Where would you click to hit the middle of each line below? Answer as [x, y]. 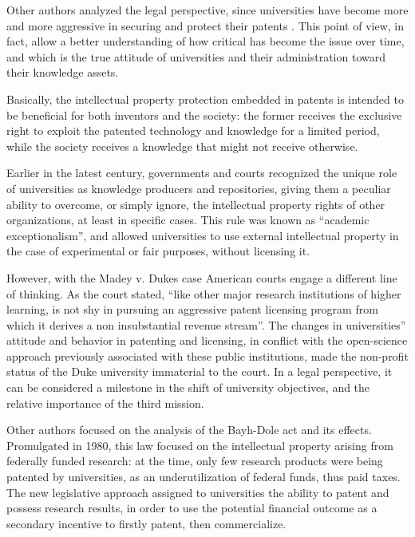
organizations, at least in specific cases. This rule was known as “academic [188, 220]
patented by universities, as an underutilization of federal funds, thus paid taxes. [204, 477]
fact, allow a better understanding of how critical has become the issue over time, [206, 41]
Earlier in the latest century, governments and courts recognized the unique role [202, 173]
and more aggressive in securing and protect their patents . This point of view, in [205, 25]
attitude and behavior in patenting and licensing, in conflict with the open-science [207, 340]
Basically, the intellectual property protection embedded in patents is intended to [205, 99]
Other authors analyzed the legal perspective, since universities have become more [207, 10]
